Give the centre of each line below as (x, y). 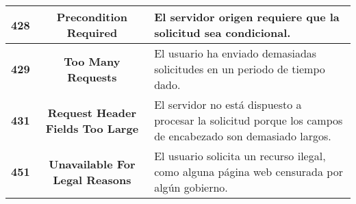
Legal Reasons (92, 179)
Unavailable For (92, 164)
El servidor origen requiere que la (247, 17)
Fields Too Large (92, 128)
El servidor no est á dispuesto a (228, 104)
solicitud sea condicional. (222, 33)
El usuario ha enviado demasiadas (236, 53)
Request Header (92, 112)
